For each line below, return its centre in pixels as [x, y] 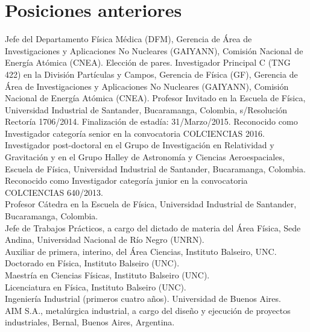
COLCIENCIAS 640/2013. [54, 192]
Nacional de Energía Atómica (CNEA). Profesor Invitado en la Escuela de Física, [155, 98]
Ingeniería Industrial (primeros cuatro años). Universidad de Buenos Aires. [143, 299]
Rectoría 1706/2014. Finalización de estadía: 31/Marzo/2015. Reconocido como [151, 121]
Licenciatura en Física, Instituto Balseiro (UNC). [96, 287]
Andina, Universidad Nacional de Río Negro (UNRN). [105, 240]
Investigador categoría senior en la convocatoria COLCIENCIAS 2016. [135, 133]
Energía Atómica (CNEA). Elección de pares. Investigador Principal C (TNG [148, 62]
